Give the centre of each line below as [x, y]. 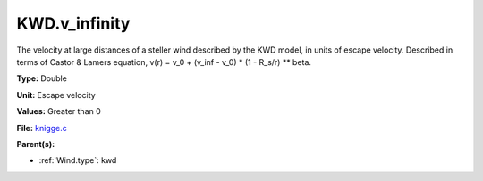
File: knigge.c [42, 128]
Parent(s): [36, 144]
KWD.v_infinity [73, 23]
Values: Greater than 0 [59, 111]
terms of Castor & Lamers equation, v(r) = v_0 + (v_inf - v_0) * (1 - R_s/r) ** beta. [164, 62]
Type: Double [42, 78]
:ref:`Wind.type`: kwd [78, 160]
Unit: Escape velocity [56, 95]
